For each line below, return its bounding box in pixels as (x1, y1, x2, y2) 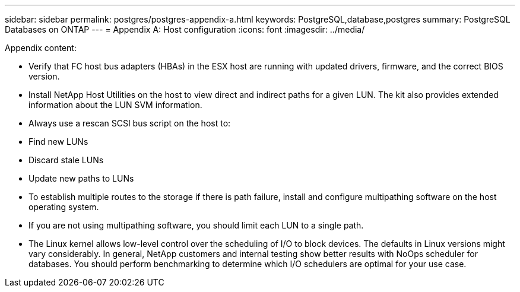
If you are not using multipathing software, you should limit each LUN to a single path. (28, 220, 364, 230)
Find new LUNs (28, 137, 88, 147)
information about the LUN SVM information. (28, 100, 202, 110)
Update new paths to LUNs (28, 173, 134, 183)
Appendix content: (5, 43, 77, 53)
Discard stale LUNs (28, 155, 104, 165)
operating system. (28, 202, 99, 212)
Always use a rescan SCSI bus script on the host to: (28, 118, 231, 128)
